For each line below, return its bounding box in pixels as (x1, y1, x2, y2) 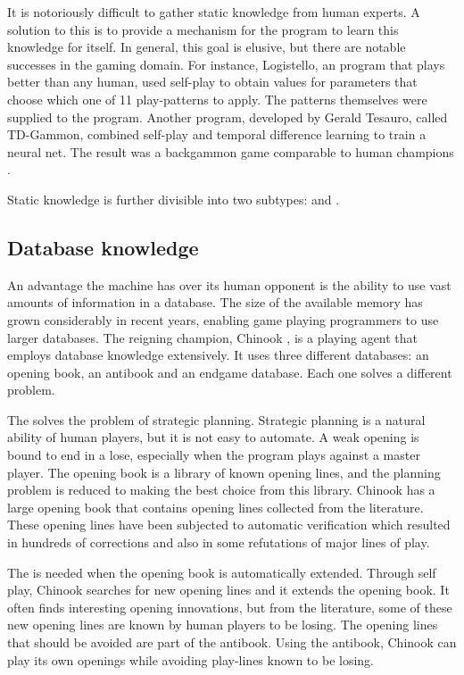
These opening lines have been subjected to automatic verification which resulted (7, 515, 451, 534)
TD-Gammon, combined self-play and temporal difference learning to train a (7, 125, 427, 144)
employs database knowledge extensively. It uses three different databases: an (7, 346, 429, 364)
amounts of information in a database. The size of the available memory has (7, 293, 423, 312)
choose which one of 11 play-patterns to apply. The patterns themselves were (7, 89, 427, 108)
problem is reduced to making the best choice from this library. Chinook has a (7, 480, 435, 499)
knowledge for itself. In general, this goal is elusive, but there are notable (7, 37, 406, 56)
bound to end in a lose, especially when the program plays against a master (7, 446, 420, 464)
